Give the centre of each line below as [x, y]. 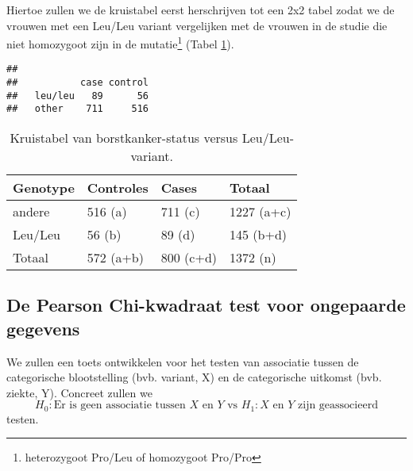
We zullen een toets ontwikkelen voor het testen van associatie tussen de [183, 361]
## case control [77, 83]
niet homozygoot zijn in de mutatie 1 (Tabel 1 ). [120, 42]
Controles [118, 188]
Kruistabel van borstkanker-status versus [124, 138]
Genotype [44, 188]
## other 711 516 [77, 109]
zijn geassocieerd [338, 406]
